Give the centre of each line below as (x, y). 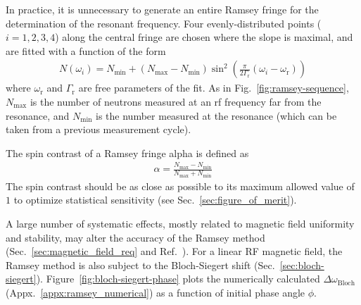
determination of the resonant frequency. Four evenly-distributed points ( (164, 23)
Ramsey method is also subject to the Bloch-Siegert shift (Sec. (140, 264)
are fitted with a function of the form (86, 50)
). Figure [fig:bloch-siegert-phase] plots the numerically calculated (178, 279)
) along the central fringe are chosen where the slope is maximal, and (204, 37)
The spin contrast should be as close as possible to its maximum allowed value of (180, 186)
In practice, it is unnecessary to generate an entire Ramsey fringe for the (162, 9)
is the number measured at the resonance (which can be (216, 115)
